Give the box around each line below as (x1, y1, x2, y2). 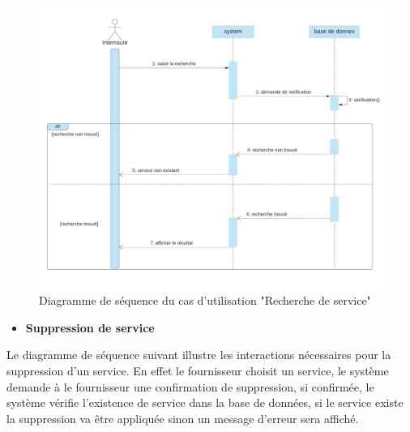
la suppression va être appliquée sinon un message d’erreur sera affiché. (6, 409, 359, 426)
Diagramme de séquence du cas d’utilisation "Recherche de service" (39, 292, 371, 309)
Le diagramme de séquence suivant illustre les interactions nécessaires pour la (6, 346, 391, 363)
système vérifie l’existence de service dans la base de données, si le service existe (6, 394, 404, 411)
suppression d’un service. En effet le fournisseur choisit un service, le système (6, 362, 389, 379)
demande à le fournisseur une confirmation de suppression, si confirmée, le (6, 378, 374, 395)
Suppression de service (25, 319, 155, 336)
